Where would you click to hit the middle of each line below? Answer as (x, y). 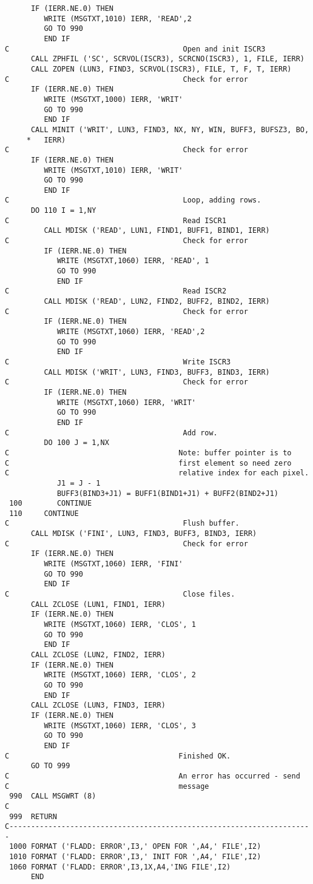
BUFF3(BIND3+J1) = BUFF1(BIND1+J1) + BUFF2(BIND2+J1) (168, 493)
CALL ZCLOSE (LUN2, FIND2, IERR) (98, 655)
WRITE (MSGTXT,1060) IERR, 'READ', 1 (133, 261)
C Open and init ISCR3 (135, 49)
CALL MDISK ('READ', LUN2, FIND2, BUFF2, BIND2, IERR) (157, 302)
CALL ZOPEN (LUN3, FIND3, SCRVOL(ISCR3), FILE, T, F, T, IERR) (161, 69)
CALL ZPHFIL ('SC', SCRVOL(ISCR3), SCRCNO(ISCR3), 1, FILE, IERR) (167, 59)
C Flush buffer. (122, 524)
